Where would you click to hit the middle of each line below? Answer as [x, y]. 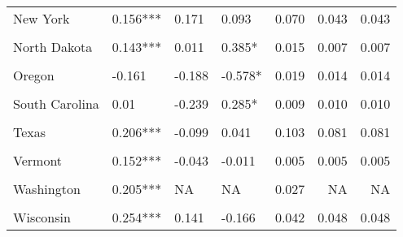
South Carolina [56, 103]
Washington [47, 189]
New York [42, 18]
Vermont [38, 160]
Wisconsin [42, 217]
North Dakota [53, 47]
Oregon [34, 75]
